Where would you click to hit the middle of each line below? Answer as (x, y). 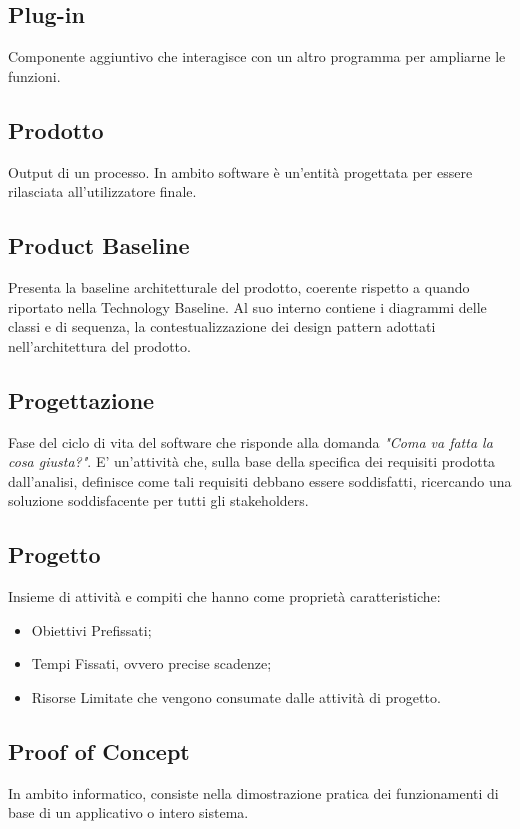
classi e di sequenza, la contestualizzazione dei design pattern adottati (222, 326)
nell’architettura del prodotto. (99, 345)
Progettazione (81, 399)
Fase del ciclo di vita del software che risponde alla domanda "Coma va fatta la (250, 441)
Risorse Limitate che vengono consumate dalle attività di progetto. (236, 696)
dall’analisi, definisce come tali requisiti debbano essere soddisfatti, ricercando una (260, 480)
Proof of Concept (99, 750)
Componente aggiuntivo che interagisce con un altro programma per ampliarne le (257, 56)
